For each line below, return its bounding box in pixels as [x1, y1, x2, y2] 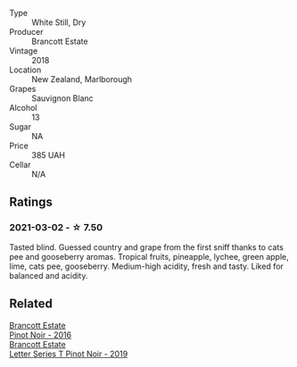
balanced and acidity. [9, 270, 88, 280]
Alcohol [9, 103, 37, 113]
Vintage [9, 46, 38, 56]
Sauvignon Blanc [31, 93, 94, 104]
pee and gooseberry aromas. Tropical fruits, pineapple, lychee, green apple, [9, 251, 290, 262]
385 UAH [31, 150, 65, 160]
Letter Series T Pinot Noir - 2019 [9, 348, 128, 359]
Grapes [9, 84, 37, 94]
